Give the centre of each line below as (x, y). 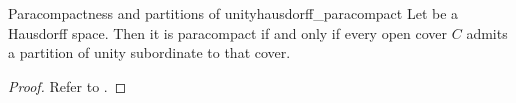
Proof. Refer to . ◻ (67, 85)
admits (487, 32)
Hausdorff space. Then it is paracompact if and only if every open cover (228, 32)
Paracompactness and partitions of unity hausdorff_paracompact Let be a (233, 13)
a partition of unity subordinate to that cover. (149, 52)
